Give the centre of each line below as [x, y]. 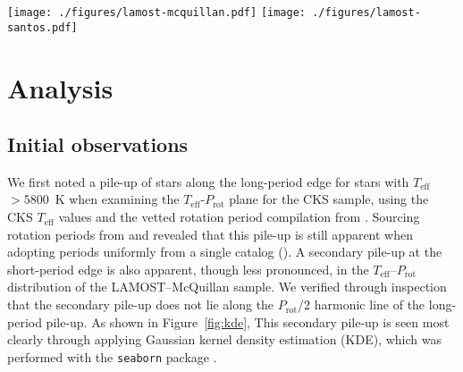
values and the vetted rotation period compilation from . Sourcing [239, 217]
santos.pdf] [42, 27]
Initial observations [98, 144]
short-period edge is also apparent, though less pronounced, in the [188, 269]
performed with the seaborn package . [112, 356]
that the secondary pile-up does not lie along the [141, 304]
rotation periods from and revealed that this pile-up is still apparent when [210, 234]
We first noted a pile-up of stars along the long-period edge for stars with [208, 181]
